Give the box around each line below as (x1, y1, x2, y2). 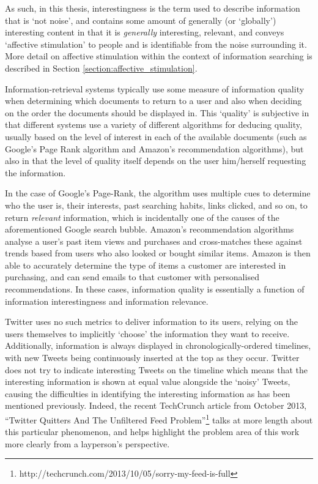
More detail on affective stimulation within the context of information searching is (5, 50, 312, 62)
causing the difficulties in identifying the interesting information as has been (5, 387, 290, 400)
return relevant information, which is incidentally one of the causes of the (5, 210, 279, 223)
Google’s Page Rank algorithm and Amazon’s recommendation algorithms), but (5, 142, 304, 155)
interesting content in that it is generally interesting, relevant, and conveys (5, 26, 284, 39)
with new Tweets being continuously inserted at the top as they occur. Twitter (5, 351, 300, 364)
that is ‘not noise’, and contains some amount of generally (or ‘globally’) (5, 13, 276, 26)
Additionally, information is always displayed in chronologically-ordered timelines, (5, 339, 311, 352)
